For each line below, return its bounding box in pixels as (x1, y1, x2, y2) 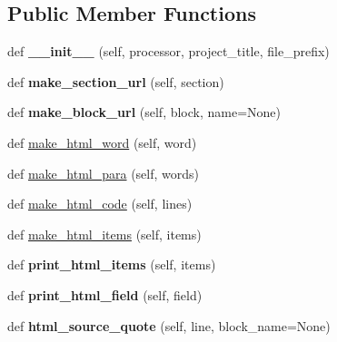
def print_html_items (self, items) (7, 255, 216, 274)
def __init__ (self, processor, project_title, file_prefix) (7, 42, 330, 61)
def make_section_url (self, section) (7, 72, 224, 91)
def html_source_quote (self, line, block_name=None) (7, 316, 331, 335)
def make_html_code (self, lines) (7, 194, 193, 213)
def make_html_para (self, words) (7, 163, 200, 182)
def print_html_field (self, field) (7, 285, 203, 304)
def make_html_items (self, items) (7, 224, 202, 243)
